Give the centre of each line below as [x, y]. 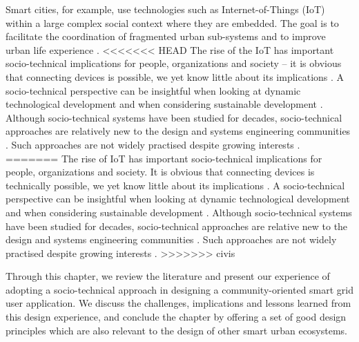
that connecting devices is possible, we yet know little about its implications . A [175, 76]
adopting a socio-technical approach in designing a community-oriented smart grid [180, 289]
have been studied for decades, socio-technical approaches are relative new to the [177, 226]
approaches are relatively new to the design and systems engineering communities [178, 131]
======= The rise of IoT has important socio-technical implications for [164, 158]
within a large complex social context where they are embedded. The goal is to [172, 22]
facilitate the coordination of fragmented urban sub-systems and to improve [166, 36]
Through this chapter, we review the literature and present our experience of [168, 276]
